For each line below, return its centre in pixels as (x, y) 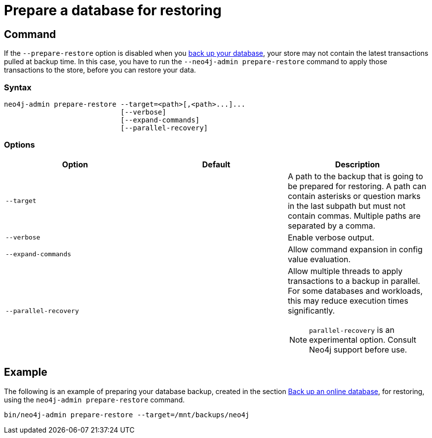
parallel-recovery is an (352, 330)
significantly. (311, 310)
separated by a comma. (332, 225)
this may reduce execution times (348, 300)
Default (216, 164)
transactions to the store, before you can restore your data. (100, 70)
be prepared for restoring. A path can (357, 186)
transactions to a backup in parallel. (354, 281)
